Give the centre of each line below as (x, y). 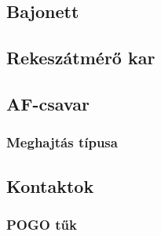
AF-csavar (48, 103)
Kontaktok (50, 185)
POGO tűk (42, 224)
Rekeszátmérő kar (81, 58)
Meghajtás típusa (62, 142)
